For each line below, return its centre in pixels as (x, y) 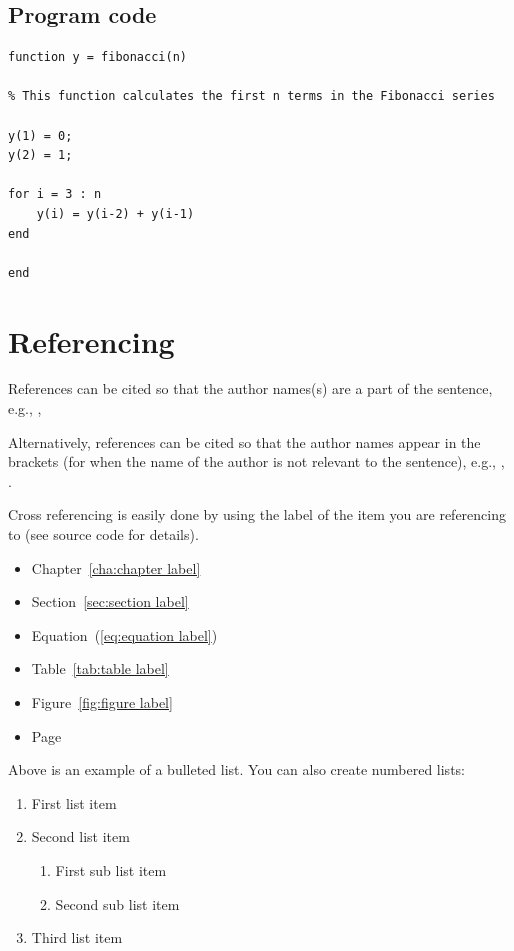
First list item (74, 802)
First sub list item (111, 869)
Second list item (80, 836)
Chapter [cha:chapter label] (116, 567)
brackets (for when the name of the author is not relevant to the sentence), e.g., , (256, 461)
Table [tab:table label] (100, 668)
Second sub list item (117, 903)
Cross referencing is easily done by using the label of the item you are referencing (257, 514)
